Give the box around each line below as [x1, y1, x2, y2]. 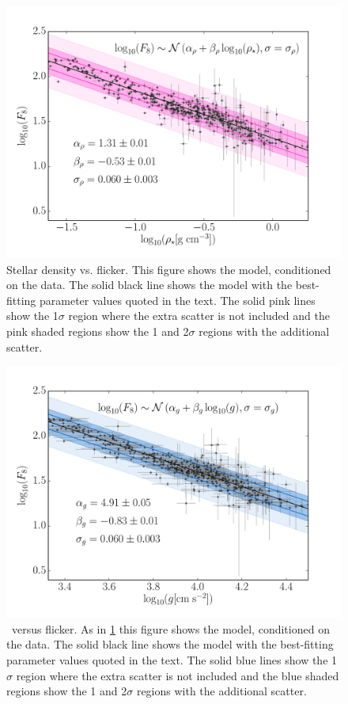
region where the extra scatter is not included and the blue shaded [16, 667, 339, 683]
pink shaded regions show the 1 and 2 [6, 322, 189, 339]
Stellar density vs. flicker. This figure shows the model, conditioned [6, 261, 331, 277]
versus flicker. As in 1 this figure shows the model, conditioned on [11, 620, 330, 637]
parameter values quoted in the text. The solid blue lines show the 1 [6, 651, 338, 668]
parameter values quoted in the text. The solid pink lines [40, 291, 316, 308]
